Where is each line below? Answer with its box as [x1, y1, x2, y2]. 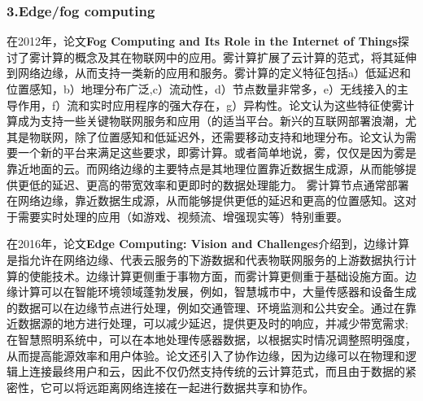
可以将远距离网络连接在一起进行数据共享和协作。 [51, 378, 314, 395]
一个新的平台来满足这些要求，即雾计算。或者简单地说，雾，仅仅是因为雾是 [17, 144, 416, 161]
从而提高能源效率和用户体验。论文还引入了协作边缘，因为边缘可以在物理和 [7, 347, 405, 364]
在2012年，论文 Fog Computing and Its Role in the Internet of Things [7, 33, 398, 50]
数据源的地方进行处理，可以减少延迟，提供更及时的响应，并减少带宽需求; [17, 315, 408, 332]
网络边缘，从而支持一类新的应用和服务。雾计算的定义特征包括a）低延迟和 [17, 64, 411, 81]
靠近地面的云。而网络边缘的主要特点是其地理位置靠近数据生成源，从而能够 [7, 159, 405, 177]
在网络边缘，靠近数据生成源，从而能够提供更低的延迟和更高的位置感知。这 [7, 192, 405, 209]
